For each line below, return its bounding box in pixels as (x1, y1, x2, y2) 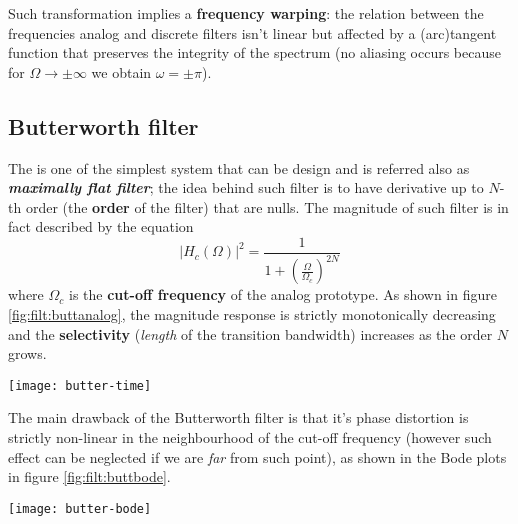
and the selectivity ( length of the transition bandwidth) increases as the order (8, 323, 493, 344)
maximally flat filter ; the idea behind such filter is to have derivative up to (8, 177, 484, 198)
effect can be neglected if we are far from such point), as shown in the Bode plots (8, 446, 507, 467)
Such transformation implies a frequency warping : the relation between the (8, 3, 484, 23)
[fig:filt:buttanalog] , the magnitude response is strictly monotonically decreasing (8, 303, 496, 324)
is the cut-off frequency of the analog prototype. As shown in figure (68, 284, 497, 305)
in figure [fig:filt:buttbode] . (8, 466, 171, 487)
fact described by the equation (8, 216, 194, 237)
